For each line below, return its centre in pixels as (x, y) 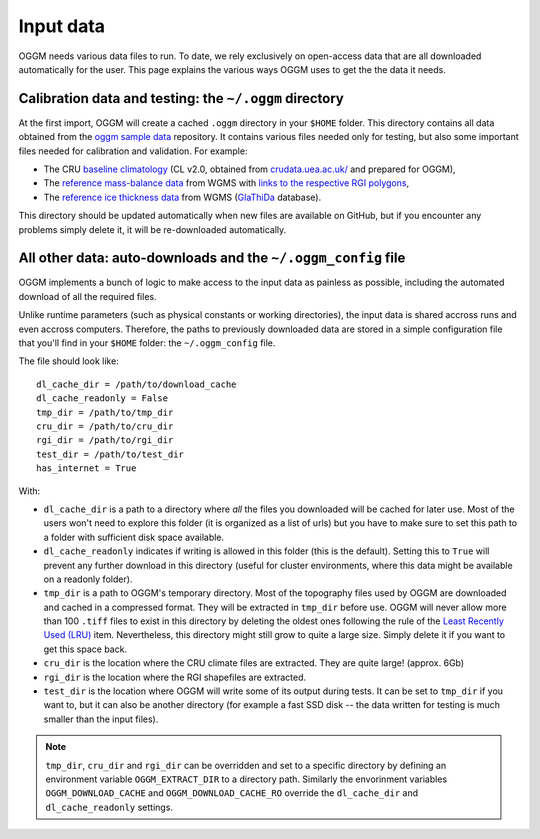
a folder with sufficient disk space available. (134, 537)
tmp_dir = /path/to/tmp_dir (105, 412)
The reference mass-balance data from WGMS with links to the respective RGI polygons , (226, 183)
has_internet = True (86, 468)
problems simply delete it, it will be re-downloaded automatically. (152, 229)
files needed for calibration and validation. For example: (133, 151)
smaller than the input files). (101, 719)
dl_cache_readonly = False (102, 398)
